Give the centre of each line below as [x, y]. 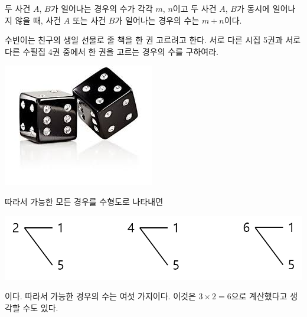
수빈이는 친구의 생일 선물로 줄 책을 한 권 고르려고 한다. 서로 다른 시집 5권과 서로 [153, 40]
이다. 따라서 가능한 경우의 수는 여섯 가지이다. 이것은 [100, 296]
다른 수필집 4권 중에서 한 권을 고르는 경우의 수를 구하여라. [112, 51]
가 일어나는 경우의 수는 [157, 20]
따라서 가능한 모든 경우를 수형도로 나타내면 [84, 201]
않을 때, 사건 [38, 20]
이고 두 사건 [195, 8]
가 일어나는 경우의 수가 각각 [102, 8]
